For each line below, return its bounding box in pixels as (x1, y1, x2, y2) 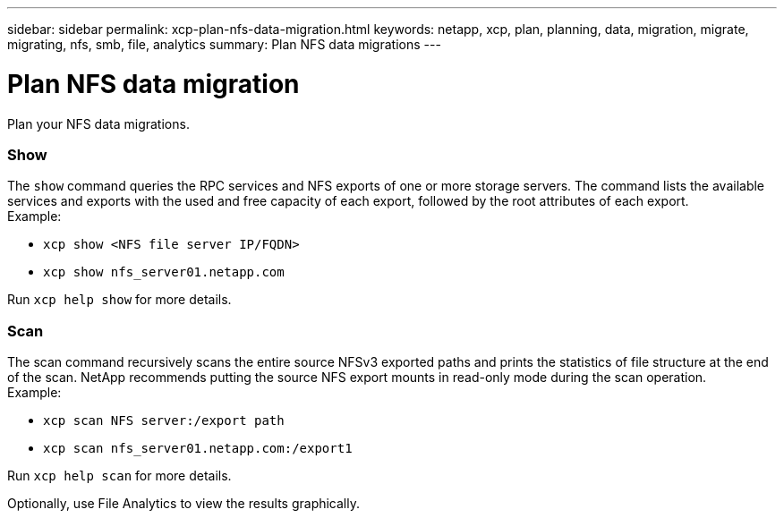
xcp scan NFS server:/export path (43, 413, 285, 428)
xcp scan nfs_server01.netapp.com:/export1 (43, 441, 353, 455)
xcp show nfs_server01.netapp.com (43, 265, 285, 280)
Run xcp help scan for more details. (7, 468, 232, 483)
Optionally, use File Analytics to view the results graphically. (7, 496, 361, 511)
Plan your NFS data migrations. (7, 115, 190, 132)
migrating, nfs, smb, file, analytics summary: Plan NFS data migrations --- (7, 37, 441, 52)
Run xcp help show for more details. (7, 292, 232, 308)
